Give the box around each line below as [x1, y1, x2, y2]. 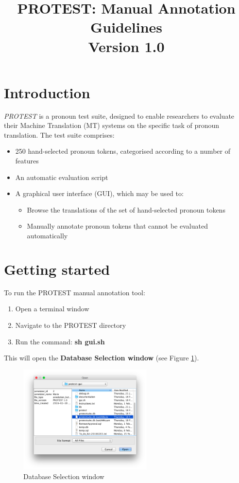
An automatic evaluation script [15, 172, 108, 182]
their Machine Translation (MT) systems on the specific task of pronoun [4, 120, 220, 130]
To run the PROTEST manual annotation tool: [4, 287, 145, 297]
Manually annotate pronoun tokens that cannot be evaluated [27, 221, 208, 231]
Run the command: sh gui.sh [15, 336, 105, 346]
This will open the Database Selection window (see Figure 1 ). [4, 353, 199, 363]
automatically [27, 231, 68, 241]
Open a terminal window [15, 304, 89, 314]
